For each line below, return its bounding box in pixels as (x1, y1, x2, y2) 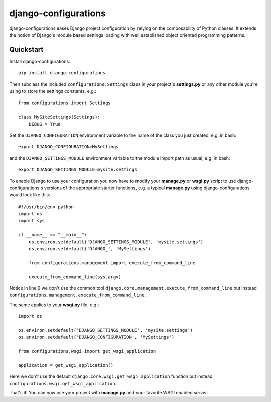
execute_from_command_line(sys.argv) (28, 274, 121, 280)
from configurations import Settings (18, 100, 111, 106)
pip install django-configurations (18, 70, 106, 76)
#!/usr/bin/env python (18, 204, 74, 210)
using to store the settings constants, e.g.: (9, 88, 96, 94)
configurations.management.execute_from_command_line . (9, 292, 146, 298)
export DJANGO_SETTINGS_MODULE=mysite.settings (18, 167, 138, 173)
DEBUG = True (28, 121, 61, 127)
